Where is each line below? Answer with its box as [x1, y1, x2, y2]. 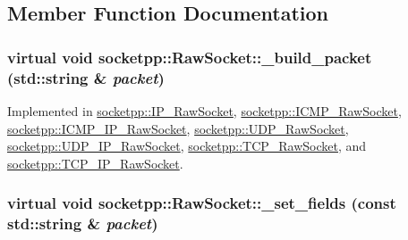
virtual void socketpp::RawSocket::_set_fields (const [7, 192, 396, 214]
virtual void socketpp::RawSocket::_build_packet [7, 46, 372, 68]
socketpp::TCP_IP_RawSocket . [7, 153, 183, 172]
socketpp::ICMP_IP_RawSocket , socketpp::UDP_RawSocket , [7, 119, 349, 137]
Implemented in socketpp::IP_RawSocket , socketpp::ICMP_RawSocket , [7, 101, 402, 120]
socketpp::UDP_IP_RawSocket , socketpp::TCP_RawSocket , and [7, 137, 367, 155]
